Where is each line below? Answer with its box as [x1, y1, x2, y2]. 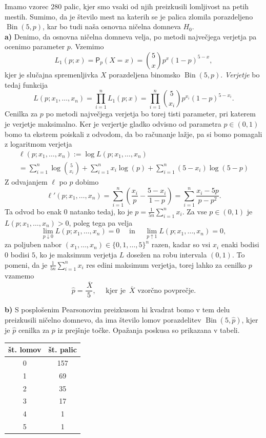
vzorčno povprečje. [137, 287, 196, 294]
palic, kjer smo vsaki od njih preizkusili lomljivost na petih [64, 1, 249, 11]
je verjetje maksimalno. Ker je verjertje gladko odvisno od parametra [5, 118, 221, 129]
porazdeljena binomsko [109, 69, 180, 79]
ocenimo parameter [5, 41, 65, 52]
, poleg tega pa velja [69, 217, 133, 228]
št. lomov [8, 344, 42, 354]
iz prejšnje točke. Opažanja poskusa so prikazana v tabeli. [57, 324, 240, 335]
